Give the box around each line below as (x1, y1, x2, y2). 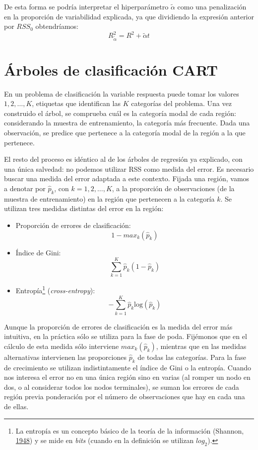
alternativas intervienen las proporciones (4, 351, 127, 362)
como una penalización (177, 1, 247, 11)
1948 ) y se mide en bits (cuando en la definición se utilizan (15, 435, 194, 446)
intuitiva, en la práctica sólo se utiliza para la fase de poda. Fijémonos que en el (4, 331, 247, 341)
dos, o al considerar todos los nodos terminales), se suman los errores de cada (4, 381, 239, 392)
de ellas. (4, 401, 29, 412)
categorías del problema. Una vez (131, 98, 232, 109)
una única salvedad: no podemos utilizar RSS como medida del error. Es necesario (4, 163, 254, 174)
